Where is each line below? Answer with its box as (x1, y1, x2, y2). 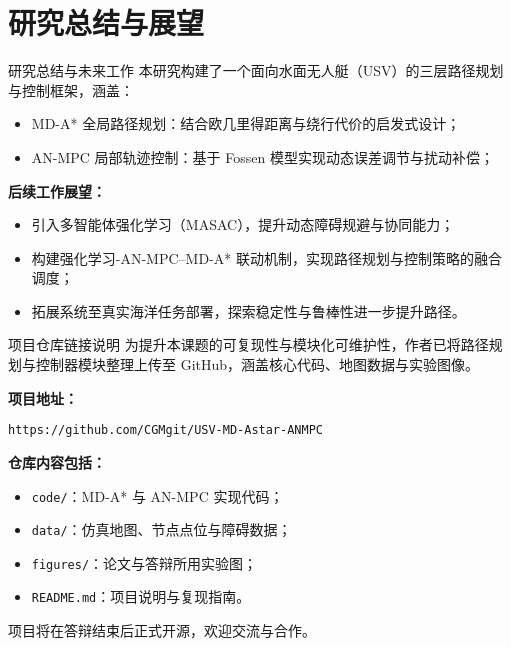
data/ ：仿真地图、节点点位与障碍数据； (31, 519, 292, 540)
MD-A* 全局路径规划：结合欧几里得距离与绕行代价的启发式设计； (31, 113, 461, 134)
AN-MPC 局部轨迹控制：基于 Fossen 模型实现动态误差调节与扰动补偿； (31, 146, 494, 167)
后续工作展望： (8, 180, 106, 201)
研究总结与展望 (8, 2, 205, 43)
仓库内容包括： (8, 451, 106, 472)
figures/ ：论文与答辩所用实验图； (31, 552, 258, 573)
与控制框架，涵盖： (8, 79, 134, 100)
